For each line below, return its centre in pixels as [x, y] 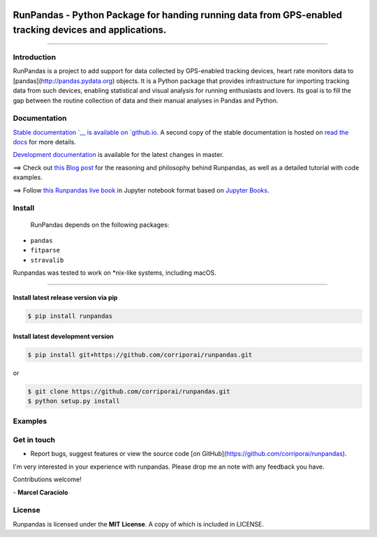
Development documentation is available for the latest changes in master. [118, 155]
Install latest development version [64, 336]
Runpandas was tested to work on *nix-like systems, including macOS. [114, 273]
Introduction [34, 57]
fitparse [45, 250]
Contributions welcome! [47, 479]
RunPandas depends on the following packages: [100, 225]
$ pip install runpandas [70, 316]
